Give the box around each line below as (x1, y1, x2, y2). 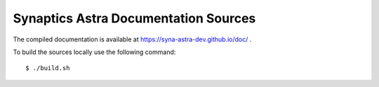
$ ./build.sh (25, 64, 70, 72)
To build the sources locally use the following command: (13, 48, 176, 56)
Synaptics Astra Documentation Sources (13, 11, 256, 26)
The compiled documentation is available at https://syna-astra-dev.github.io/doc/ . (13, 35, 252, 43)
